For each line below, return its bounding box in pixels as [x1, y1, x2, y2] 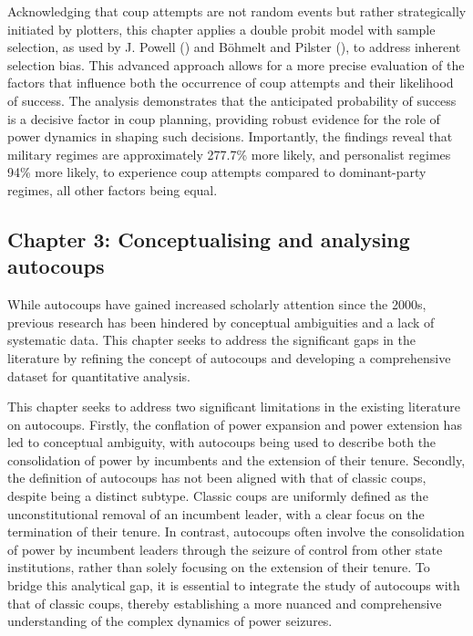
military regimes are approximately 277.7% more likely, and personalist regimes [7, 144, 451, 163]
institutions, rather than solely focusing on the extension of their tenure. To [7, 558, 430, 577]
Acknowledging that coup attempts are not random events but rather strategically [7, 2, 467, 20]
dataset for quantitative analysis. [7, 366, 190, 385]
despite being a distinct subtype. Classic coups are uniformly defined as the [7, 486, 428, 506]
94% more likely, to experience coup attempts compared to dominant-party [7, 162, 427, 182]
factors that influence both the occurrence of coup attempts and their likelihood [7, 73, 454, 92]
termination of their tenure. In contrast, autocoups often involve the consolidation [7, 522, 465, 541]
